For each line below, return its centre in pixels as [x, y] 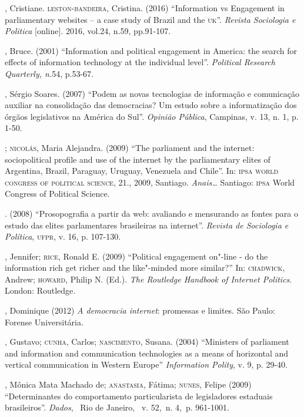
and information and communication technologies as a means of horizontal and [147, 353]
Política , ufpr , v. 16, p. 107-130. [63, 236]
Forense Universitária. [44, 322]
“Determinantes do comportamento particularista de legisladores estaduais [139, 396]
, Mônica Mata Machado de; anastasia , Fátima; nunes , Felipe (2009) [128, 384]
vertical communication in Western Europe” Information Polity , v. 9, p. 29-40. [146, 364]
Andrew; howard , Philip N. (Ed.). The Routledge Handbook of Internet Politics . [148, 279]
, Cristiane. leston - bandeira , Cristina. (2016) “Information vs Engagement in [145, 8]
